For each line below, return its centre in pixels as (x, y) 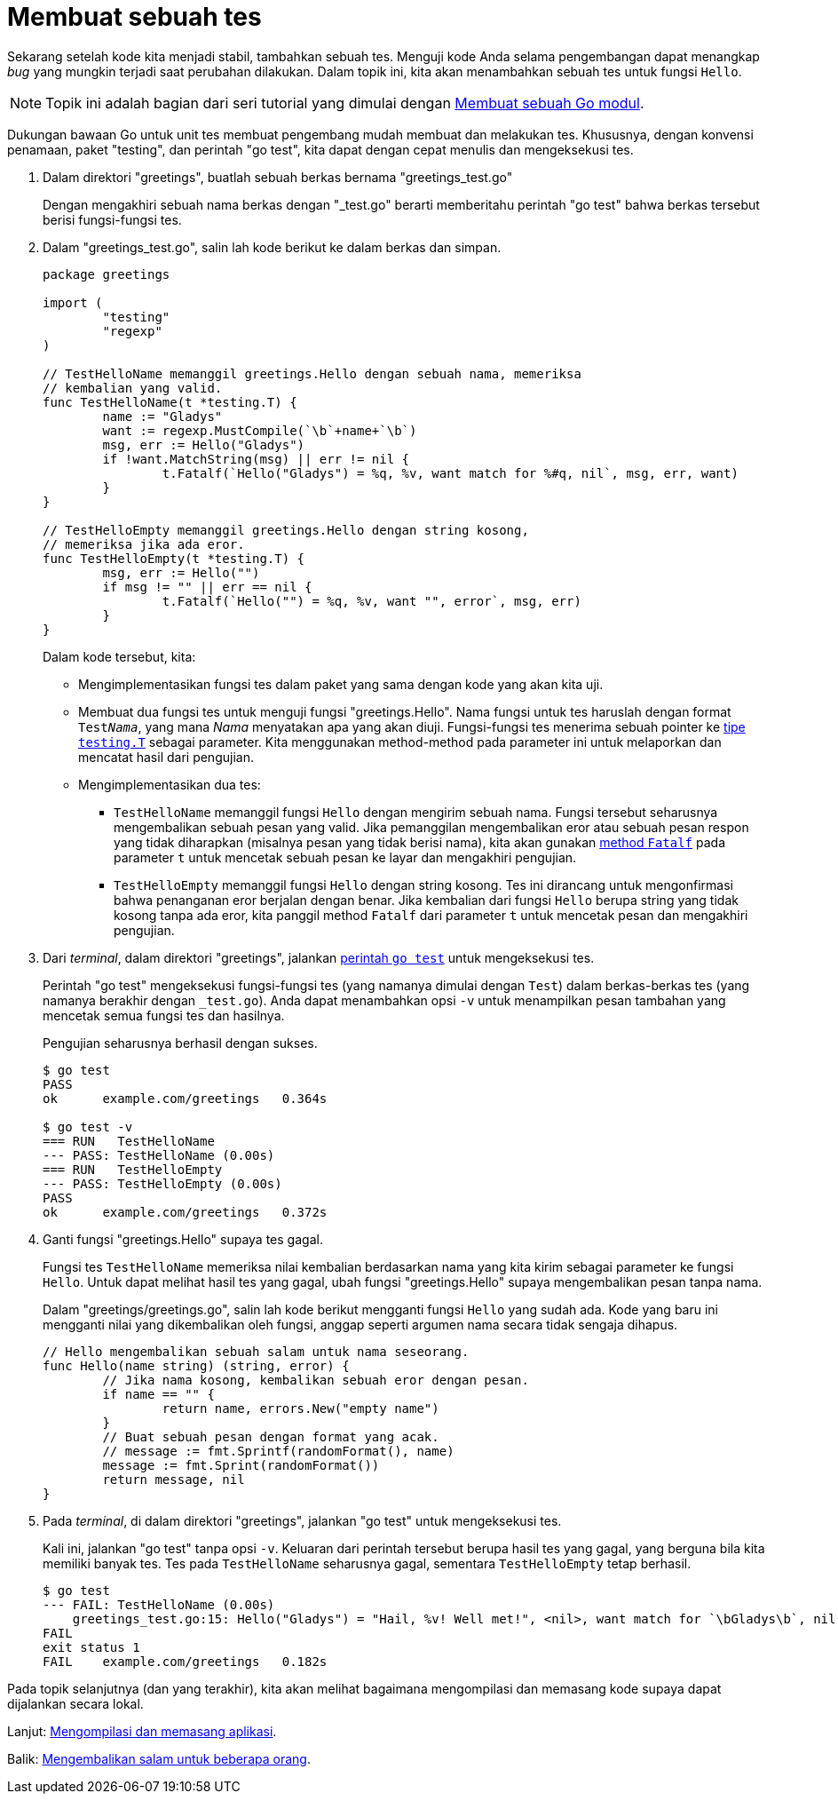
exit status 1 (91, 1647)
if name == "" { (158, 1394)
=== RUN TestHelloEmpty (133, 1169)
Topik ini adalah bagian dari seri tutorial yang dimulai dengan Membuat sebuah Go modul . (345, 103)
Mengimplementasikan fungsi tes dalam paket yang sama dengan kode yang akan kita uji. (341, 684)
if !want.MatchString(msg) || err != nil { (256, 459)
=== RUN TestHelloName (129, 1141)
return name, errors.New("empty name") (300, 1408)
